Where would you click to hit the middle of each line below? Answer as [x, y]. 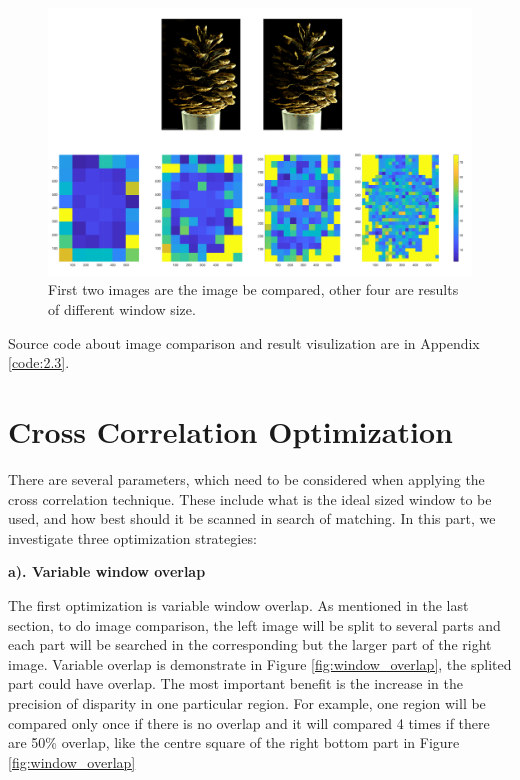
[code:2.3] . [39, 362]
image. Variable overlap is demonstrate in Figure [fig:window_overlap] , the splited [260, 663]
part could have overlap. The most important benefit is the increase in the [235, 683]
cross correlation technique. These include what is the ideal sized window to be [250, 498]
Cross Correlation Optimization [230, 431]
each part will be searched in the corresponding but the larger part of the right [250, 644]
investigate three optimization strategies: [132, 537]
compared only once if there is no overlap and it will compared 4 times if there [249, 722]
